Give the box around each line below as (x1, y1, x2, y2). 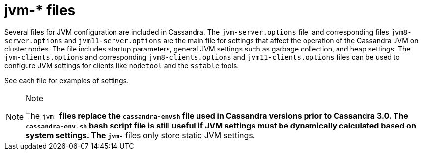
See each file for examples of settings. (4, 76, 129, 85)
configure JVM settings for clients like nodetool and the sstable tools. (4, 61, 239, 70)
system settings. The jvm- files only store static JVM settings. (26, 130, 255, 140)
